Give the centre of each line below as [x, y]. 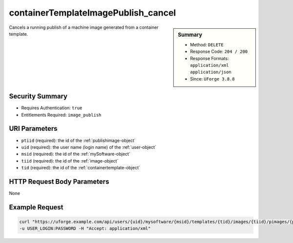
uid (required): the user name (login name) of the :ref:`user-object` [89, 147]
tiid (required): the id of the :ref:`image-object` [70, 161]
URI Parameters [33, 129]
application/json [211, 72]
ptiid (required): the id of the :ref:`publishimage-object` [78, 140]
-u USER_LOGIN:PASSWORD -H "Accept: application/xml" [85, 229]
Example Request [36, 207]
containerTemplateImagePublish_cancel [93, 13]
